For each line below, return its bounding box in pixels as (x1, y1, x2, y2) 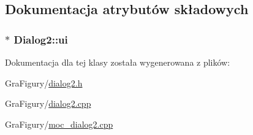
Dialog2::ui (13, 31, 68, 47)
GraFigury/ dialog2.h (5, 76, 83, 89)
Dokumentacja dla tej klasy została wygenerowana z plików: (5, 56, 230, 68)
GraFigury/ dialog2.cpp (5, 97, 91, 110)
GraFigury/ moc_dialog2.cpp (5, 117, 113, 130)
